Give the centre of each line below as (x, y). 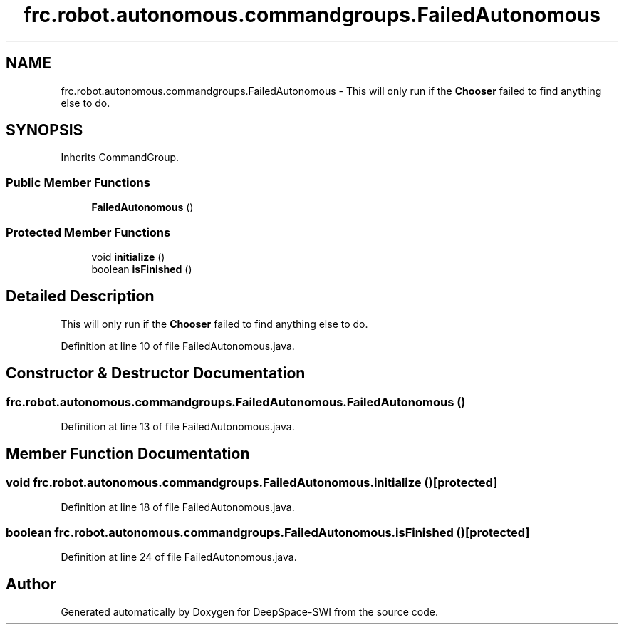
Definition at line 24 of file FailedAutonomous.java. (179, 557)
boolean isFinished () (142, 269)
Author (31, 584)
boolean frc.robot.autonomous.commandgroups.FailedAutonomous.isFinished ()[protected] (268, 532)
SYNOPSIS (45, 130)
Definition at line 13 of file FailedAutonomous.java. (178, 427)
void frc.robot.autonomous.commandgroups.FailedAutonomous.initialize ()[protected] (252, 482)
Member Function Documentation (128, 454)
